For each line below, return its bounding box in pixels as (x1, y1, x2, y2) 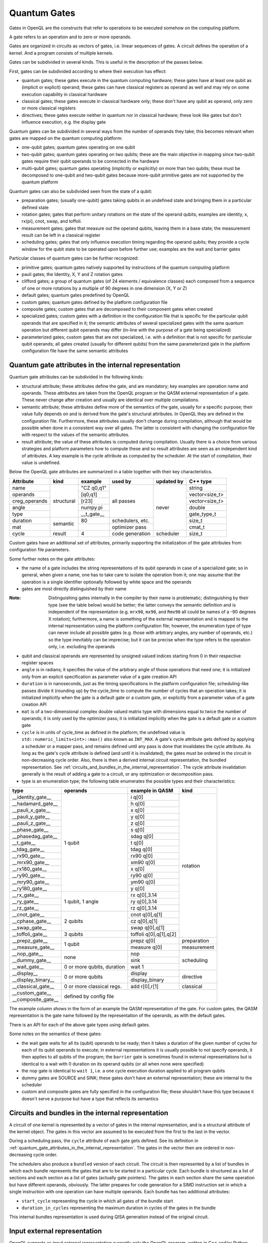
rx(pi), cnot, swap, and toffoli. (21, 218, 82, 224)
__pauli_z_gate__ (12, 820, 51, 826)
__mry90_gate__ (12, 879, 50, 885)
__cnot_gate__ (12, 911, 45, 918)
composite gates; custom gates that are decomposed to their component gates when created (21, 306, 213, 312)
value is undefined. (21, 459, 61, 465)
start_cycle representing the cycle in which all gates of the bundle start (21, 1198, 173, 1204)
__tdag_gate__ (12, 846, 45, 853)
